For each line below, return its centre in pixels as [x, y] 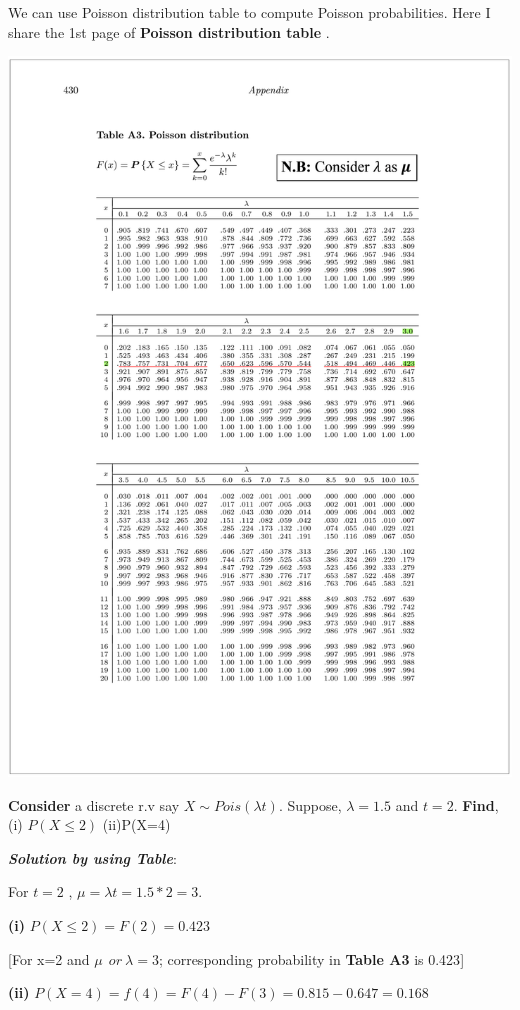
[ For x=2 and [49, 958]
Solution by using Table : [92, 857]
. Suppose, [310, 804]
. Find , [476, 804]
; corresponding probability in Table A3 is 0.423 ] [311, 958]
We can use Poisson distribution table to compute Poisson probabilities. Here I [249, 12]
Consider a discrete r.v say [94, 804]
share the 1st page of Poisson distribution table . [169, 31]
